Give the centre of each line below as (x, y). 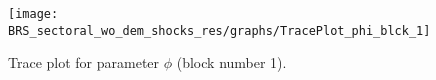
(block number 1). (231, 62)
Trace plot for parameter (84, 62)
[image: (33, 14)
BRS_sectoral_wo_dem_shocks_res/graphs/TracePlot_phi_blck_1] (219, 30)
